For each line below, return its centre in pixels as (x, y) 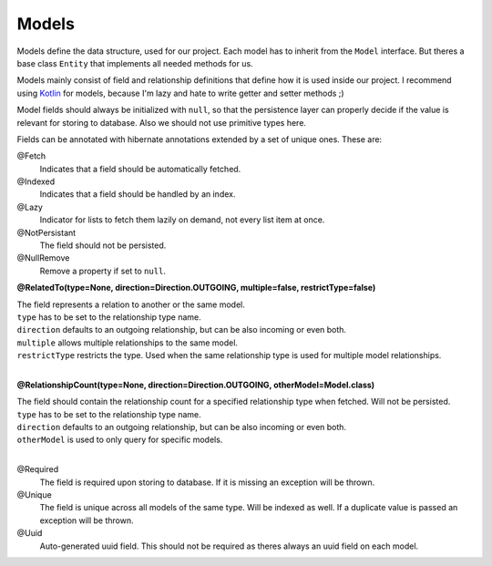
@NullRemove (43, 258)
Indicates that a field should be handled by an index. (138, 194)
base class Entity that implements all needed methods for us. (135, 63)
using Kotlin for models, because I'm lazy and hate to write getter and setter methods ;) (181, 93)
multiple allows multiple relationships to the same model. (128, 343)
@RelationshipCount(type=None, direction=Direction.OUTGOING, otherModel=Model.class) (196, 385)
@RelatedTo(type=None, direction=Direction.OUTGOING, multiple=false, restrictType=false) (196, 288)
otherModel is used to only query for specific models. (120, 440)
